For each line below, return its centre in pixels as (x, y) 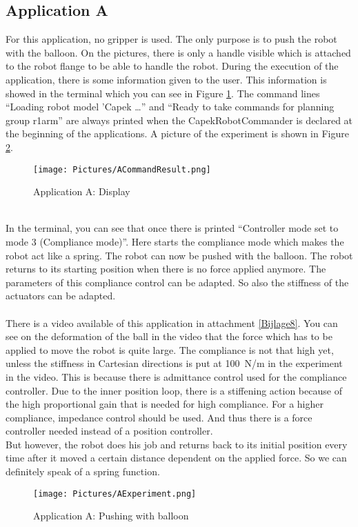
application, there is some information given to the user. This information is (166, 79)
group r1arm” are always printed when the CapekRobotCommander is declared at (179, 120)
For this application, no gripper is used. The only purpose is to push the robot (171, 39)
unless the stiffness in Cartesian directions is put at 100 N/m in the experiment (174, 363)
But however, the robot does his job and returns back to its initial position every (177, 444)
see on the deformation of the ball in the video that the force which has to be (169, 336)
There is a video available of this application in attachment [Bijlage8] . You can (172, 322)
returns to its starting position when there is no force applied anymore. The (166, 269)
